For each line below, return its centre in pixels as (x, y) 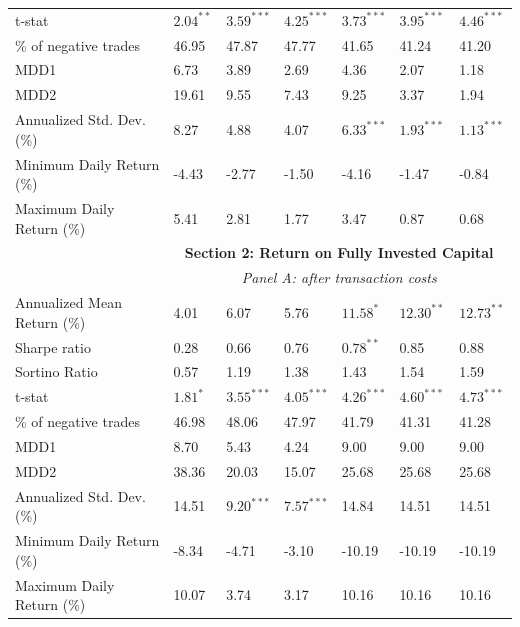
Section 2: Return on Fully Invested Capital (339, 252)
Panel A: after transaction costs (339, 277)
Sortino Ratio (56, 371)
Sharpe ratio (53, 346)
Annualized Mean (68, 302)
